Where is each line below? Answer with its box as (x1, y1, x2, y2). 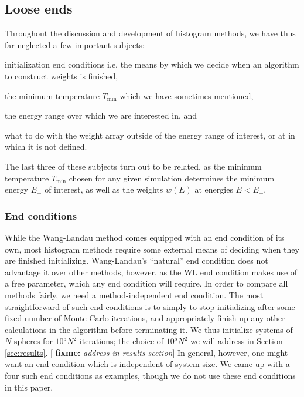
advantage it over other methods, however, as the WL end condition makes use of (5, 265, 298, 278)
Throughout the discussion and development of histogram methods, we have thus (5, 27, 296, 39)
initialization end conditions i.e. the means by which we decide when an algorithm (5, 58, 299, 70)
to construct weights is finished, (5, 69, 118, 82)
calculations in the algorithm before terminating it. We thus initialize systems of (5, 323, 293, 335)
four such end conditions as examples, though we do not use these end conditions (5, 369, 296, 382)
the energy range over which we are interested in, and (5, 109, 197, 122)
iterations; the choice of (79, 335, 164, 347)
